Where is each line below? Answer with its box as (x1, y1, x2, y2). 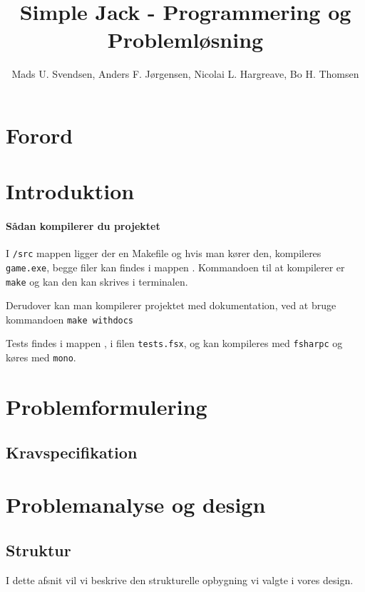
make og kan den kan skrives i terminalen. (6, 274, 188, 289)
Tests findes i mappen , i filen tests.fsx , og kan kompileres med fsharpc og (6, 336, 343, 351)
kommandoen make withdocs (6, 311, 134, 326)
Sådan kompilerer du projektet (6, 219, 160, 234)
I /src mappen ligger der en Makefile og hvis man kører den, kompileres (6, 246, 322, 261)
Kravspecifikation (6, 441, 138, 463)
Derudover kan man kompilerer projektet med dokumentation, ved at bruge (6, 298, 336, 313)
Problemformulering (6, 391, 207, 421)
